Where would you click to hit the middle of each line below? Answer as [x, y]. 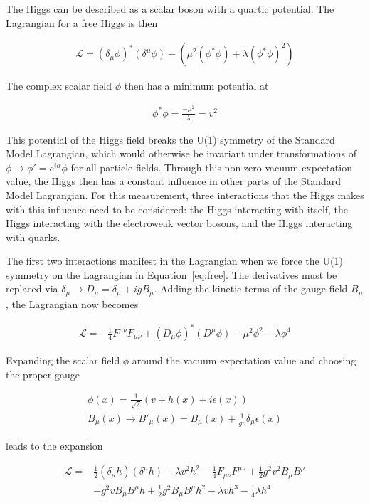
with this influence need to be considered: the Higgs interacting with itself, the [177, 209]
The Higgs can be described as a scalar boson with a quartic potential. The [170, 9]
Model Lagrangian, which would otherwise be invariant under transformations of [181, 153]
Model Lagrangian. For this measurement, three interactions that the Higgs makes [185, 195]
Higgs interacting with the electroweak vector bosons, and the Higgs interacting [179, 223]
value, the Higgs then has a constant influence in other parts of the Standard [174, 181]
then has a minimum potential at [196, 86]
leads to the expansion [54, 445]
